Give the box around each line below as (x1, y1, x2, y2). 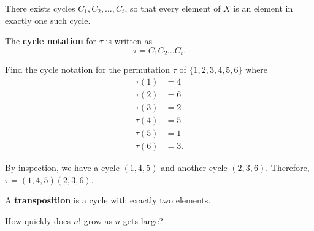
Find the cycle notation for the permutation (5, 63, 170, 76)
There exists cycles (5, 2, 75, 14)
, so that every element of (124, 2, 221, 14)
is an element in (233, 2, 293, 14)
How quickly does (5, 214, 71, 227)
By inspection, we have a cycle (5, 161, 120, 174)
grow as (83, 214, 113, 227)
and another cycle (161, 161, 228, 174)
